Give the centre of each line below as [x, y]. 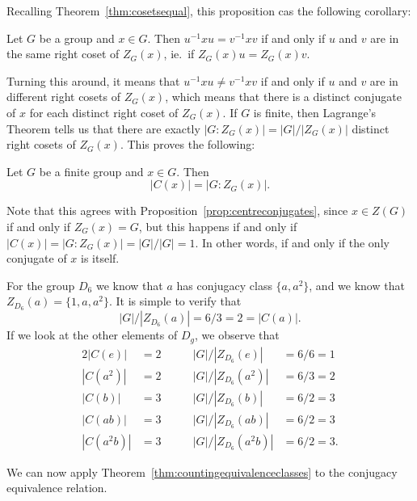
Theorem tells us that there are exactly [103, 128]
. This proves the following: [187, 144]
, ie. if [179, 54]
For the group [41, 285]
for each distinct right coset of [104, 112]
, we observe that [237, 335]
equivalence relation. [57, 488]
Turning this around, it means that [93, 80]
